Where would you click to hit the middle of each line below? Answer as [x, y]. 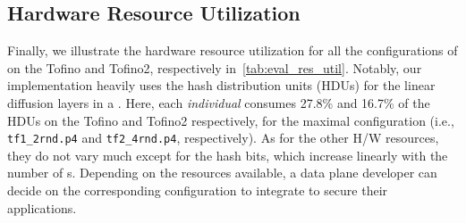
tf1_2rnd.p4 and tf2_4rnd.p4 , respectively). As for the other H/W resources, [223, 138]
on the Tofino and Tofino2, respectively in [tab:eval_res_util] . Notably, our [215, 67]
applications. [42, 207]
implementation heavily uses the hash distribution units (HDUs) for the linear [221, 85]
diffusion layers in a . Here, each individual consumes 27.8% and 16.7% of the [219, 102]
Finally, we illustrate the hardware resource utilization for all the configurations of [233, 50]
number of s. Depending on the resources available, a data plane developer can [222, 173]
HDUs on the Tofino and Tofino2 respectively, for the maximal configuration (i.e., [231, 120]
